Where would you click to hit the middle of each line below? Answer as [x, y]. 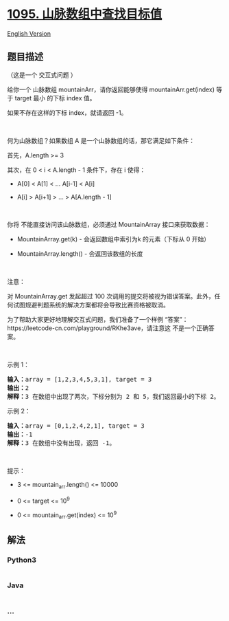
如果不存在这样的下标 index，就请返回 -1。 [67, 112]
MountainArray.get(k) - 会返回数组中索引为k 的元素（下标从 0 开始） [113, 239]
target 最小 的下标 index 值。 [55, 98]
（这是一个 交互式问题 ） [42, 75]
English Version [29, 33]
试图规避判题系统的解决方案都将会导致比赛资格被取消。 [91, 305]
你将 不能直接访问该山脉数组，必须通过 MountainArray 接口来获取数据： [109, 224]
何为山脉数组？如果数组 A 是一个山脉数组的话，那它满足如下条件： [101, 140]
